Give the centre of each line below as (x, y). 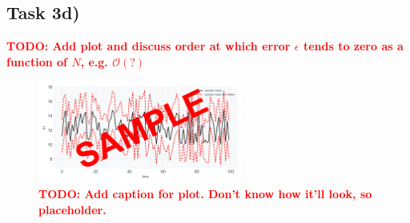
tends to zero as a (353, 46)
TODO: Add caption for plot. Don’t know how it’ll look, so (205, 194)
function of (37, 61)
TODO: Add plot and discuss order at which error (149, 46)
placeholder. (72, 209)
